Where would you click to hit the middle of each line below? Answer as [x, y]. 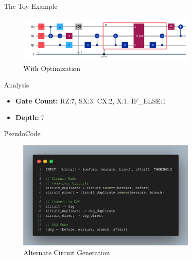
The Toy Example [31, 6]
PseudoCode [22, 133]
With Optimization [52, 68]
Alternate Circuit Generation [67, 252]
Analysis [17, 84]
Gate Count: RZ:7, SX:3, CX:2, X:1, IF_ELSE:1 [91, 101]
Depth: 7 [30, 117]
